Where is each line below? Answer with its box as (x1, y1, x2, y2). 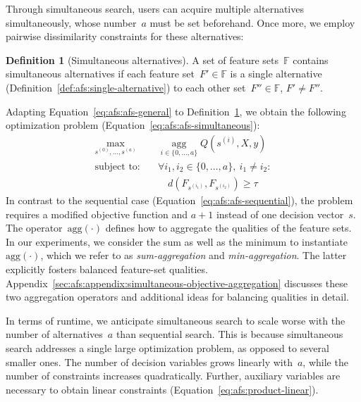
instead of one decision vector (216, 206, 344, 221)
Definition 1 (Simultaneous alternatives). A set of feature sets (6, 52, 279, 67)
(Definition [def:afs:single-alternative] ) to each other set (6, 80, 246, 94)
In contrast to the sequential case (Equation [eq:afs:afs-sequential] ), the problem (6, 193, 353, 208)
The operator (6, 220, 63, 235)
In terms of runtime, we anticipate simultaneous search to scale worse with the (6, 313, 345, 327)
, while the (302, 354, 348, 369)
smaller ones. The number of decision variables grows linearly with (6, 354, 293, 369)
